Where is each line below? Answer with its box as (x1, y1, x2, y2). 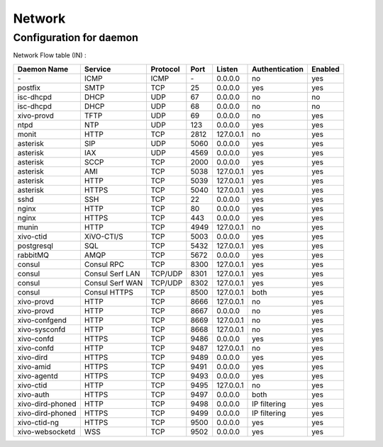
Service (84, 64, 111, 74)
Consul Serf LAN (84, 268, 140, 278)
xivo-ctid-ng (17, 417, 60, 427)
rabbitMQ (17, 250, 50, 260)
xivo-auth (17, 390, 50, 400)
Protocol (150, 64, 180, 74)
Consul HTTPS (84, 287, 134, 297)
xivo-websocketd (17, 426, 76, 436)
